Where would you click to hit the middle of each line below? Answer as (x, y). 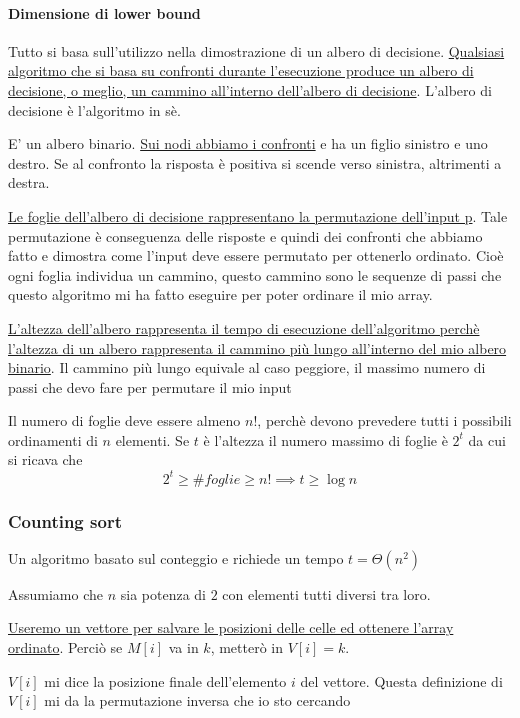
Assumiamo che (56, 593)
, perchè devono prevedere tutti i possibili (384, 420)
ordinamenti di (53, 439)
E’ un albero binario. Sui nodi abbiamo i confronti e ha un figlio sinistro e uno (248, 143)
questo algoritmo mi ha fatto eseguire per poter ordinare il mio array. (220, 294)
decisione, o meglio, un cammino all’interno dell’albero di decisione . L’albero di (250, 89)
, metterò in (247, 646)
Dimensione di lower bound (104, 12)
